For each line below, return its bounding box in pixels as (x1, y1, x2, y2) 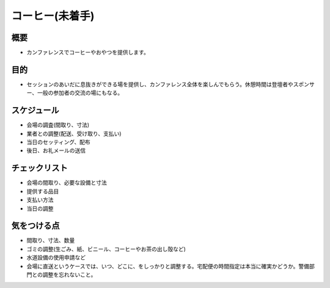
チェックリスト (11, 163, 68, 174)
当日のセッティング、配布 (26, 138, 91, 146)
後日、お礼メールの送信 (26, 147, 86, 154)
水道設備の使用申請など (26, 254, 86, 261)
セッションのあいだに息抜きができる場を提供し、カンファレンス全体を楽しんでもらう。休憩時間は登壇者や (26, 80, 293, 88)
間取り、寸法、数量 (26, 237, 75, 244)
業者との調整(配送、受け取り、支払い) (26, 130, 122, 137)
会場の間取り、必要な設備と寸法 (26, 179, 107, 186)
